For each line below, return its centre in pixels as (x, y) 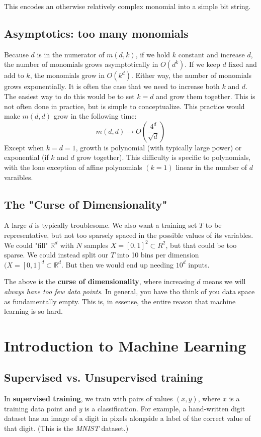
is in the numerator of (71, 54)
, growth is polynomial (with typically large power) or (159, 147)
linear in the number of (211, 167)
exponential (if (26, 157)
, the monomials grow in (67, 75)
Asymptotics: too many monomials (96, 33)
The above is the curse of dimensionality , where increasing (99, 281)
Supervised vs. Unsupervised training (104, 377)
